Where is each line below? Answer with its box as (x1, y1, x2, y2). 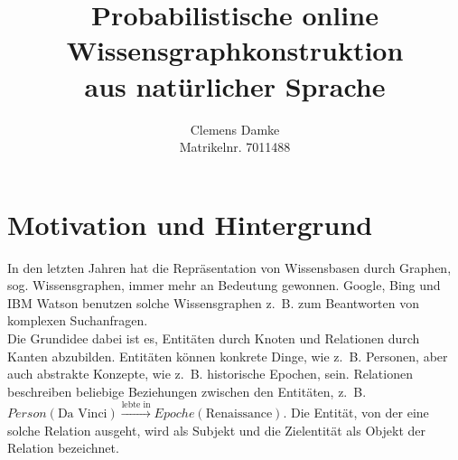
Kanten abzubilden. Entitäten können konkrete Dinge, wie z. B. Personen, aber (7, 346, 448, 365)
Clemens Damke (190, 119, 280, 138)
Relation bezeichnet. (7, 438, 119, 457)
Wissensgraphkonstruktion (66, 32, 404, 69)
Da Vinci (57, 408, 107, 421)
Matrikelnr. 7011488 (179, 137, 291, 156)
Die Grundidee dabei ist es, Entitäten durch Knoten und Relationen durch (7, 329, 420, 347)
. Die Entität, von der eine (283, 403, 429, 422)
